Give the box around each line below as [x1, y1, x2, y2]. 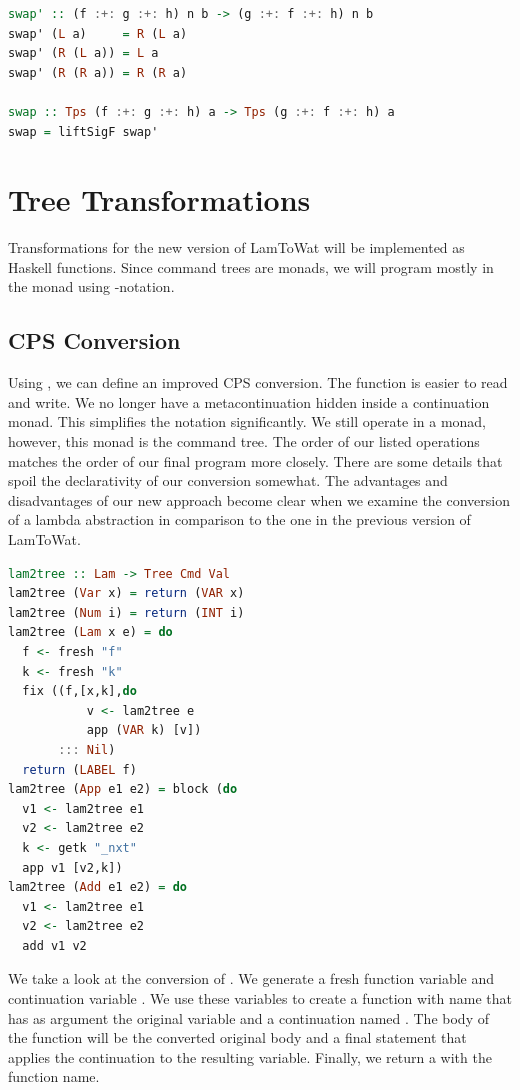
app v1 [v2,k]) [22, 860, 123, 875]
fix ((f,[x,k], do [22, 684, 137, 699]
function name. [8, 1066, 100, 1087]
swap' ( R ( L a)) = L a [8, 46, 159, 61]
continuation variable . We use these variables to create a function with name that [8, 988, 512, 1009]
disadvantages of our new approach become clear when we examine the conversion [8, 489, 510, 510]
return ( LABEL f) [22, 762, 137, 777]
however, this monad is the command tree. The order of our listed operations [8, 431, 480, 452]
